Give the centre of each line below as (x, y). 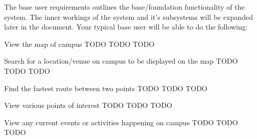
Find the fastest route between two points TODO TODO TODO (106, 88)
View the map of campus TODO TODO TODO (79, 44)
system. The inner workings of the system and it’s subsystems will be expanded (128, 17)
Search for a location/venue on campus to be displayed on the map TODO (121, 61)
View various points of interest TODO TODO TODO (88, 105)
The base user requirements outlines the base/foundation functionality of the (124, 7)
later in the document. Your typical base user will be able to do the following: (126, 27)
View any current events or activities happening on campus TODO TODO (121, 122)
